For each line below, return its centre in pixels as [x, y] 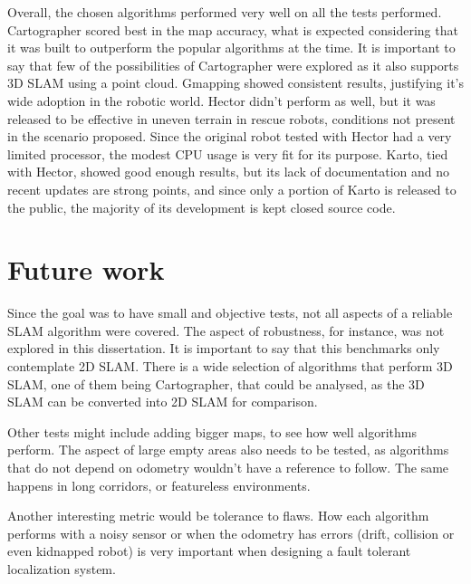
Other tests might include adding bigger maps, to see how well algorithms [212, 431]
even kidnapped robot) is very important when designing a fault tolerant [209, 551]
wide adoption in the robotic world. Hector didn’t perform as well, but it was [221, 100]
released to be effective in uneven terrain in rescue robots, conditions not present [231, 118]
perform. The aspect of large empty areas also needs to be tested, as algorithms [228, 450]
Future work [86, 269]
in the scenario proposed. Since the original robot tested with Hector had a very [230, 136]
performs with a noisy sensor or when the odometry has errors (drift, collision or [231, 533]
